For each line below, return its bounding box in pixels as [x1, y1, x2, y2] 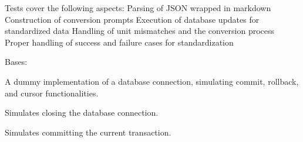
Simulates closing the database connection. [5, 106, 159, 119]
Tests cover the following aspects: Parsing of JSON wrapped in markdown [5, 2, 271, 13]
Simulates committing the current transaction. [5, 126, 171, 138]
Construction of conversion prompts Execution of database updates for [5, 13, 260, 25]
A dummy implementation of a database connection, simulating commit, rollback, [5, 75, 299, 87]
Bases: [5, 56, 28, 68]
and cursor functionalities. [5, 86, 99, 99]
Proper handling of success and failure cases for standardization [5, 36, 234, 48]
